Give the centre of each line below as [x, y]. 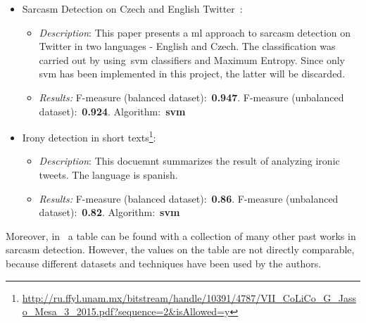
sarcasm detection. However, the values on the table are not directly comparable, [180, 249]
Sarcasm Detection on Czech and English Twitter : [132, 8]
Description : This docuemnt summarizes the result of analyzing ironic [189, 161]
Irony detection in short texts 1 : [89, 136]
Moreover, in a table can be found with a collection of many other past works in [181, 235]
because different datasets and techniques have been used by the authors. [164, 263]
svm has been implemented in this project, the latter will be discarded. [192, 74]
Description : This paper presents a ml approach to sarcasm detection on [195, 32]
